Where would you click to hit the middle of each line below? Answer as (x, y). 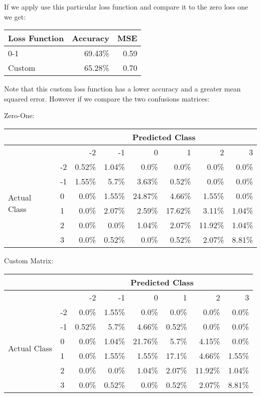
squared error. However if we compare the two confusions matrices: (107, 98)
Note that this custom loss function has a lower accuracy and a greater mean (122, 89)
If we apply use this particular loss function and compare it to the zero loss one (126, 7)
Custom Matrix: (29, 260)
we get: (15, 16)
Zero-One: (19, 115)
